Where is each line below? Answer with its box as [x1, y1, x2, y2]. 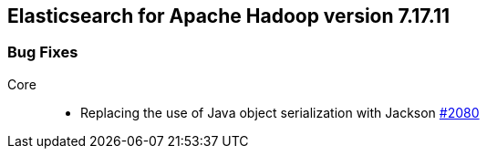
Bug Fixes [7, 43, 78, 62]
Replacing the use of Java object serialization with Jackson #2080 [80, 104, 480, 120]
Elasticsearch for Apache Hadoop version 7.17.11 [7, 5, 451, 27]
